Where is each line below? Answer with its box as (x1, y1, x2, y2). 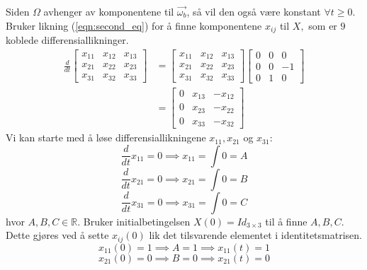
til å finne (265, 213, 307, 228)
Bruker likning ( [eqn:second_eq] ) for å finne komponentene (6, 18, 262, 33)
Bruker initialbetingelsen (83, 213, 191, 228)
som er (308, 18, 337, 33)
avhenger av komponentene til (43, 4, 174, 18)
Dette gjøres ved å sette (6, 228, 109, 242)
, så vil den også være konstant (186, 4, 321, 18)
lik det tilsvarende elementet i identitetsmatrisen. (149, 228, 362, 242)
